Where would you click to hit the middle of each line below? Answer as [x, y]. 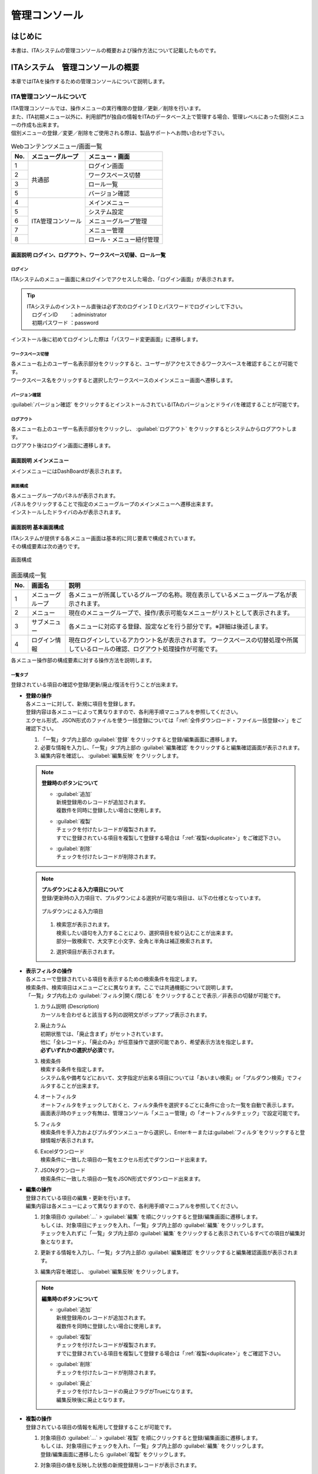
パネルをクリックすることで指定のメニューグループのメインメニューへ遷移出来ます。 [113, 504]
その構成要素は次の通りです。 [47, 546]
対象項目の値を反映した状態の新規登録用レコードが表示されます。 [120, 1465]
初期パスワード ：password [65, 323]
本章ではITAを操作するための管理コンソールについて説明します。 [89, 81]
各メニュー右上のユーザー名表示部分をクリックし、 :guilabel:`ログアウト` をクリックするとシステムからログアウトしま [154, 429]
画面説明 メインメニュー [40, 460]
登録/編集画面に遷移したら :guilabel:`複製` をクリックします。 [115, 1454]
